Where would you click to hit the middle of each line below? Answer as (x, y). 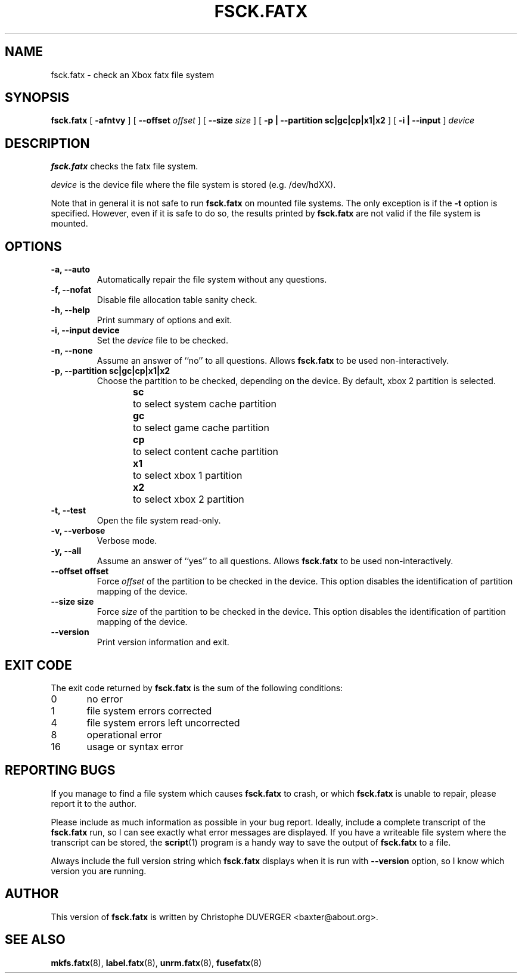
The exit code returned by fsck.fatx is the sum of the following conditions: (197, 688)
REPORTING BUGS (60, 770)
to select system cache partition (205, 404)
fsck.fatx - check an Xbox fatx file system (133, 75)
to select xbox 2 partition (189, 499)
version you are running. (99, 871)
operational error (124, 734)
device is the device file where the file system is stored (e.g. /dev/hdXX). (193, 185)
